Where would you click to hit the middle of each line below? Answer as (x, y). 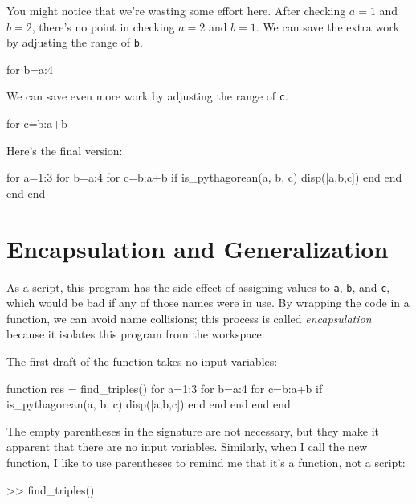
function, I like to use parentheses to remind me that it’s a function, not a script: (206, 462)
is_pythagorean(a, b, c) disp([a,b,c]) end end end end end (149, 404)
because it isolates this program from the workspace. (136, 334)
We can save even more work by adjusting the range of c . (147, 96)
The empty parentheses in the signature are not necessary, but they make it (193, 430)
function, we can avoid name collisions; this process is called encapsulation (189, 318)
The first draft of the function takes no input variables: (142, 361)
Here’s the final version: (65, 150)
